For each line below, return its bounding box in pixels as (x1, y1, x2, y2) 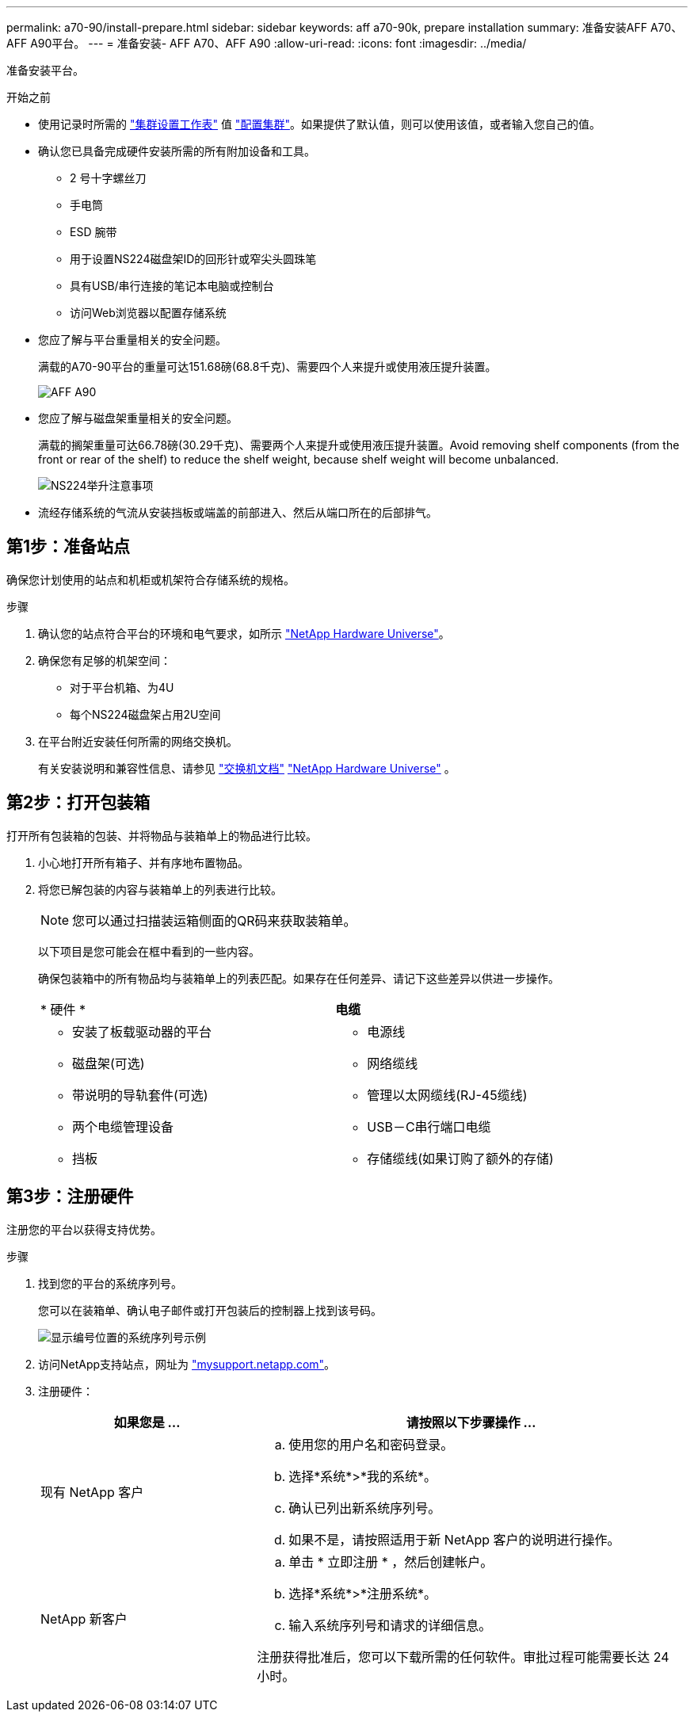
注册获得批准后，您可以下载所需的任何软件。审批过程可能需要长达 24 (257, 1648, 669, 1665)
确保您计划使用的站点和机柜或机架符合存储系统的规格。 (6, 572, 295, 586)
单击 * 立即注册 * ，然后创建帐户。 (288, 1553, 494, 1570)
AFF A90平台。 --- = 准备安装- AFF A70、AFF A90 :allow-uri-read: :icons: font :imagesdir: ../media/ (6, 36, 527, 50)
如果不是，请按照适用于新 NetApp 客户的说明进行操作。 (288, 1531, 620, 1548)
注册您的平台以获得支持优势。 (6, 1222, 162, 1236)
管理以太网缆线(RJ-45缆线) (367, 1086, 528, 1103)
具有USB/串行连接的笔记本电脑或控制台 (70, 279, 274, 292)
